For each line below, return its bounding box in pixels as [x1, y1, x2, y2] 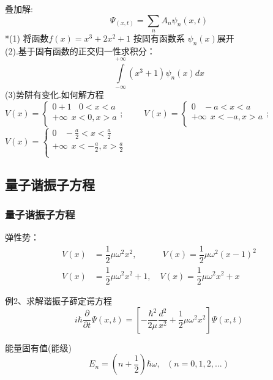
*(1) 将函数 [5, 31, 49, 44]
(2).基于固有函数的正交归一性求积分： [5, 44, 155, 57]
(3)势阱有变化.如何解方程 [5, 88, 104, 101]
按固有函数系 [133, 31, 185, 44]
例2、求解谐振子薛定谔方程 [5, 294, 112, 307]
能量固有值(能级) [5, 341, 72, 354]
